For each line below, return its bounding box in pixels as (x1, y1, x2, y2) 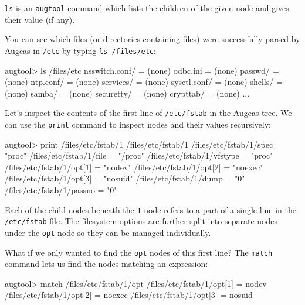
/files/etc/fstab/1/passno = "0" (5, 183, 117, 196)
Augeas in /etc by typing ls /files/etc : (5, 44, 156, 56)
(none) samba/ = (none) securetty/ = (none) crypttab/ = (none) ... (5, 87, 250, 99)
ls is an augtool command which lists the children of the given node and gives (5, 2, 289, 13)
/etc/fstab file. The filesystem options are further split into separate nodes (5, 215, 277, 227)
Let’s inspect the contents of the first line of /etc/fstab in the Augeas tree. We (5, 107, 292, 119)
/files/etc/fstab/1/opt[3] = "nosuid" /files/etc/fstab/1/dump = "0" (5, 172, 245, 184)
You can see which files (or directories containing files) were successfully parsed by (5, 33, 300, 45)
